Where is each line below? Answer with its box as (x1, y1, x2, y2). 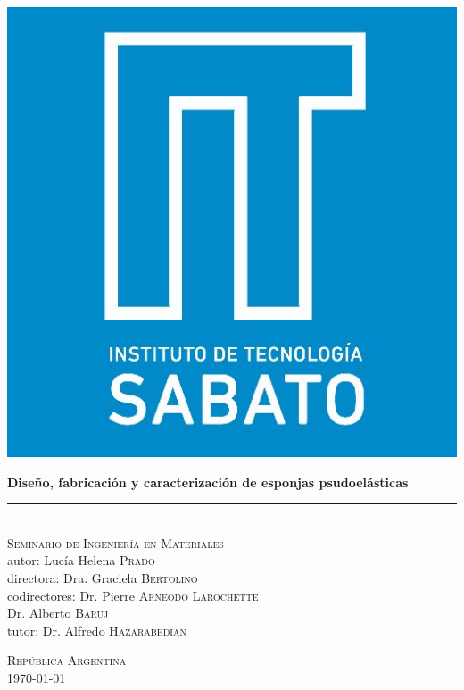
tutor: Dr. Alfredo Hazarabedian (7, 620, 186, 639)
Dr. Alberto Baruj (7, 603, 109, 622)
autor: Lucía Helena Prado (7, 551, 155, 569)
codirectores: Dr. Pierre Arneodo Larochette (7, 586, 259, 604)
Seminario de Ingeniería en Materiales (7, 533, 224, 552)
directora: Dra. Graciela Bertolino (7, 568, 198, 586)
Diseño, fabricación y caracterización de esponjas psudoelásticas (7, 472, 409, 491)
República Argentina (7, 651, 127, 669)
